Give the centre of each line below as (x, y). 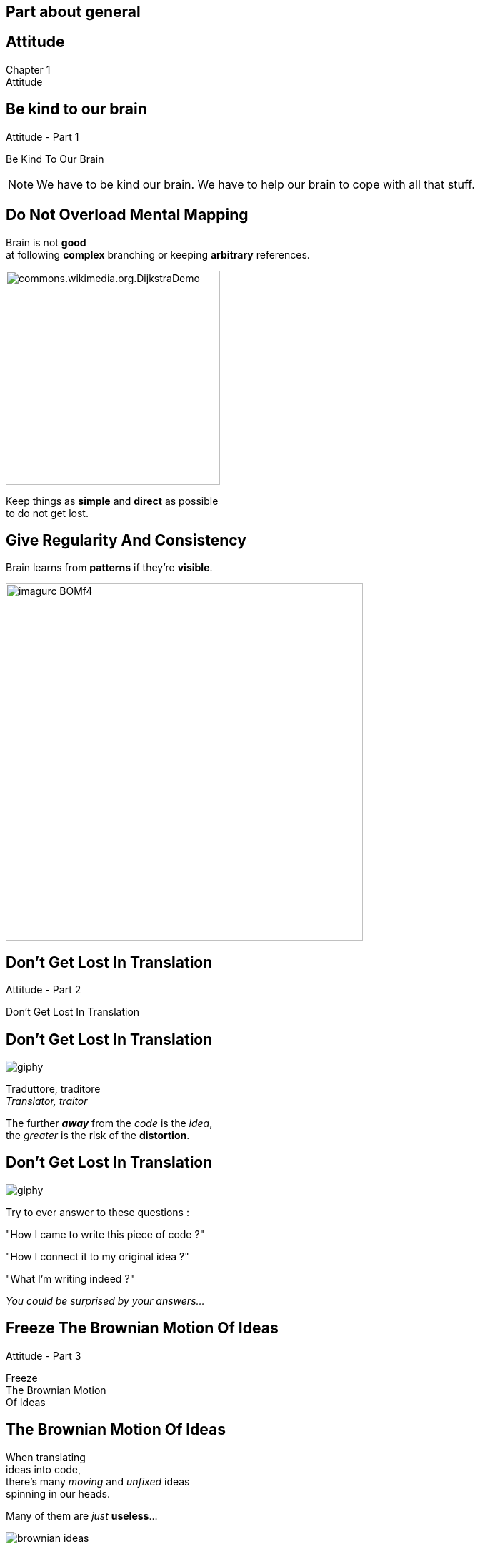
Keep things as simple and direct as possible (112, 501)
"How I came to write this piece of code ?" (105, 1234)
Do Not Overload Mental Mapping (127, 215)
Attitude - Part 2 (44, 990)
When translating (46, 1457)
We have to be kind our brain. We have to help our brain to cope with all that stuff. (256, 184)
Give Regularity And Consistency (126, 540)
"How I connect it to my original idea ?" (97, 1256)
